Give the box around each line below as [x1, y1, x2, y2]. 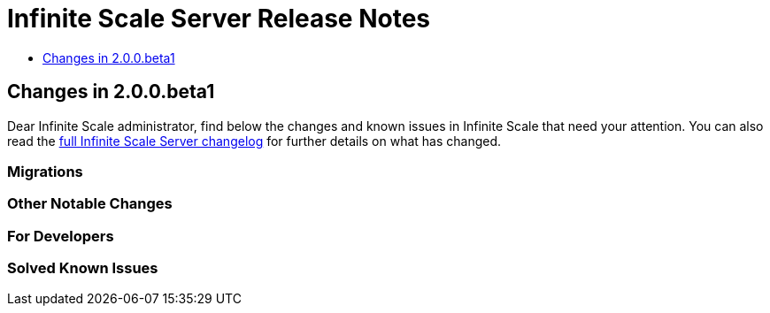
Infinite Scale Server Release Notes [7, 4, 431, 34]
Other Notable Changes [7, 195, 173, 213]
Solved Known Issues [7, 259, 158, 278]
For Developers [7, 226, 114, 245]
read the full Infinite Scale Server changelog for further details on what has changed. [7, 133, 502, 149]
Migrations [7, 162, 83, 180]
